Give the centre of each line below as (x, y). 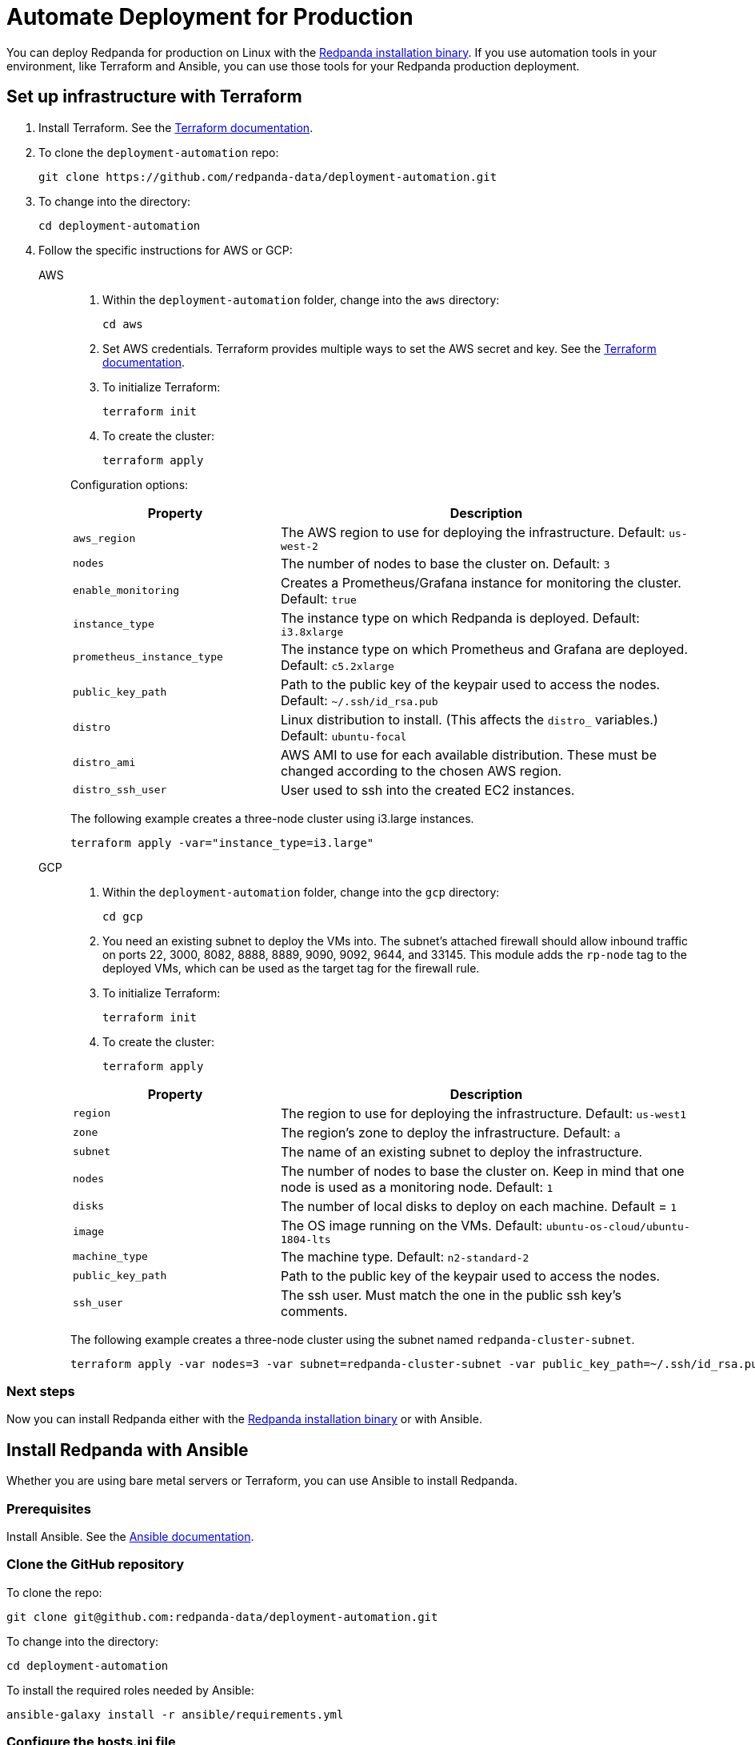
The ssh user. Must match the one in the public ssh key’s (451, 1295)
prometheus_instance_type (148, 657)
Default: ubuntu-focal (344, 735)
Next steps (41, 1391)
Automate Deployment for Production (210, 17)
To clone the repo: (54, 1592)
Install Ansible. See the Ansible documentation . (130, 1536)
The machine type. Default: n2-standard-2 (405, 1256)
